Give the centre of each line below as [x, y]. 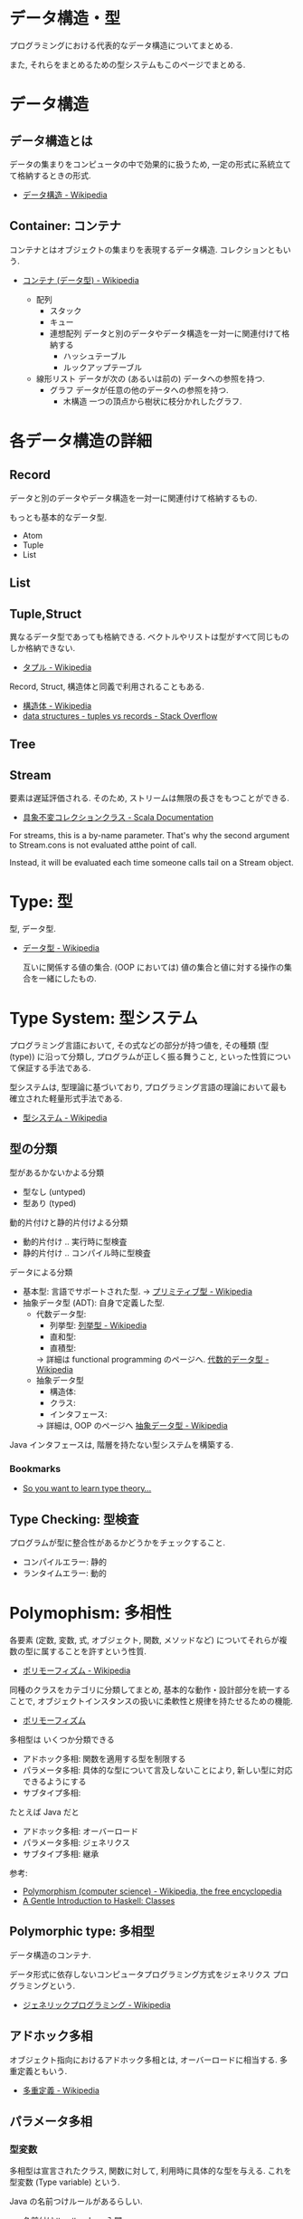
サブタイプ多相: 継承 [61, 1853]
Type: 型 [42, 902]
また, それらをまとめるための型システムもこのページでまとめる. [128, 64]
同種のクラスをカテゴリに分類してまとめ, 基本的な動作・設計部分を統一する [150, 1689]
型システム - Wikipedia [65, 1118]
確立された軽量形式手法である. [66, 1099]
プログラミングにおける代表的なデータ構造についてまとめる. [121, 45]
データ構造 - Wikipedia [65, 195]
